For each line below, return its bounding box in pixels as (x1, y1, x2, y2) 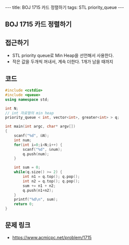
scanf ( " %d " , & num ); (23, 147, 63, 152)
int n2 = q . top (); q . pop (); (23, 178, 80, 183)
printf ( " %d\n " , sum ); (14, 197, 58, 202)
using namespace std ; (5, 97, 50, 102)
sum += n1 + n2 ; (23, 183, 56, 188)
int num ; (14, 138, 32, 142)
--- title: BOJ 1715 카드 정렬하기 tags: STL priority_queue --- (5, 4, 124, 10)
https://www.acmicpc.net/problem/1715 (12, 234, 92, 240)
